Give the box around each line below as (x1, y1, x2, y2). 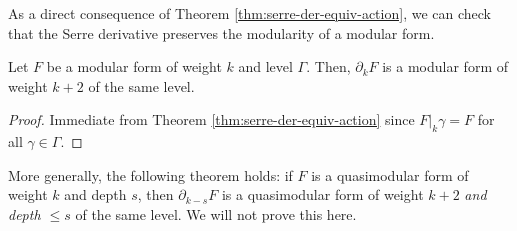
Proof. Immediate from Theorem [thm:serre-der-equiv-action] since (8, 109, 415, 130)
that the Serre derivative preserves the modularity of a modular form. (8, 22, 435, 43)
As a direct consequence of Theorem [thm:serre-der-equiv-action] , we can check (8, 3, 491, 23)
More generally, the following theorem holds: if (8, 164, 293, 185)
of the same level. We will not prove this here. (75, 203, 357, 224)
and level (238, 56, 293, 77)
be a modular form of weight (46, 56, 222, 77)
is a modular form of (382, 56, 508, 77)
